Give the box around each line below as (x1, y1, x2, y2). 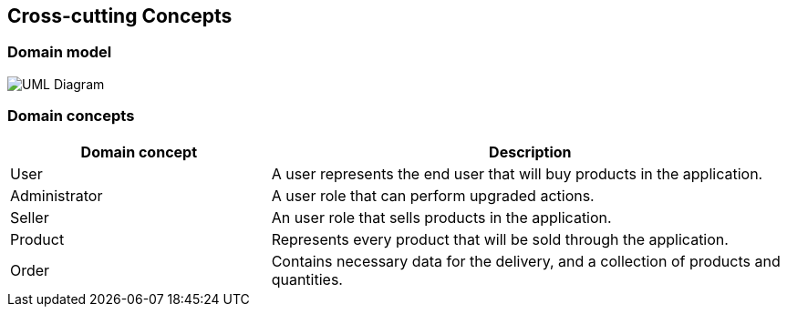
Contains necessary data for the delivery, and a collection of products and (271, 251, 781, 270)
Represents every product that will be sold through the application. (271, 229, 729, 248)
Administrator (10, 186, 103, 205)
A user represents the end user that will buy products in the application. (271, 164, 763, 183)
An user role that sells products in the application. (271, 208, 612, 227)
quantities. (271, 269, 343, 289)
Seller (10, 208, 49, 227)
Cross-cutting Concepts (7, 5, 233, 27)
